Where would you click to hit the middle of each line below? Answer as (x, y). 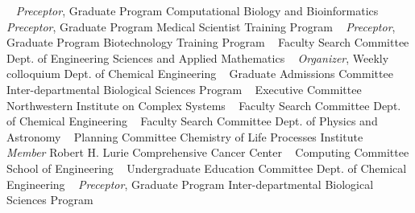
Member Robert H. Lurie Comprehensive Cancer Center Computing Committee (208, 152)
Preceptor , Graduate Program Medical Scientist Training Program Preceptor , (201, 26)
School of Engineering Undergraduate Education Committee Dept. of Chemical (207, 168)
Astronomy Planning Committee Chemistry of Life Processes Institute (185, 136)
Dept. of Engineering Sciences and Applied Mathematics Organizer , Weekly (198, 57)
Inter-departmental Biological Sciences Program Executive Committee (184, 89)
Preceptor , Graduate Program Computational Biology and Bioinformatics (197, 10)
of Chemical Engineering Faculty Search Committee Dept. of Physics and (192, 121)
